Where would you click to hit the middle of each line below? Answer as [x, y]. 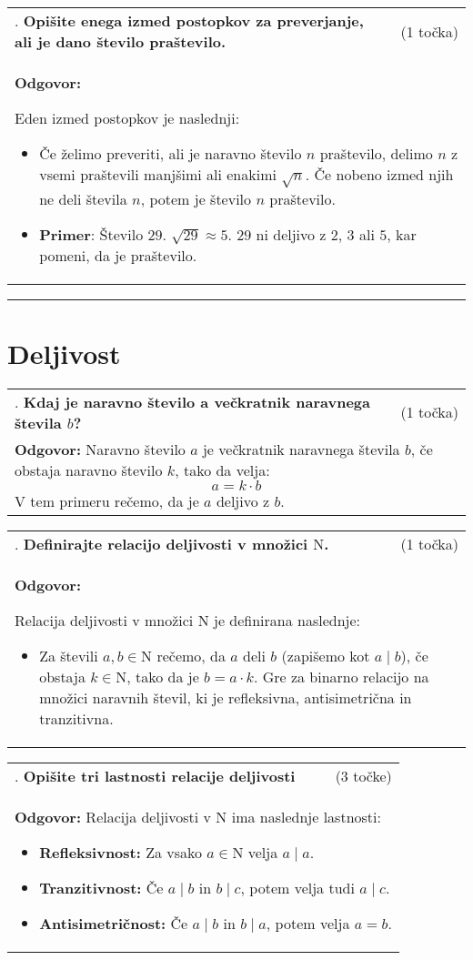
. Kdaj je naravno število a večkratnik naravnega [192, 401]
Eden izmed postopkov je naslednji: [127, 118]
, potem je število [196, 198]
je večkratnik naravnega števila [301, 449]
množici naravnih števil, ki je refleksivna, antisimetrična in [226, 697]
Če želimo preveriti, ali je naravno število [171, 153]
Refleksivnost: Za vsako [121, 852]
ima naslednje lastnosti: [306, 816]
